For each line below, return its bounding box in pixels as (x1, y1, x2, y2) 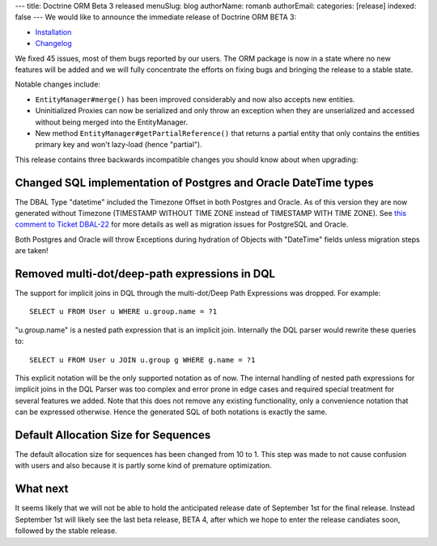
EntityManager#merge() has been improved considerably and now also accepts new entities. (35, 94, 355, 104)
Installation (35, 27, 72, 36)
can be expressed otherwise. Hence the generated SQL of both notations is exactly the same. (15, 407, 328, 417)
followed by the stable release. (15, 526, 117, 535)
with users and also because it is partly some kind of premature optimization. (15, 461, 272, 471)
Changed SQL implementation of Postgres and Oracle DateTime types (15, 176, 374, 189)
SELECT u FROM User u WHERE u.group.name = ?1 (29, 307, 218, 316)
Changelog (35, 39, 72, 49)
